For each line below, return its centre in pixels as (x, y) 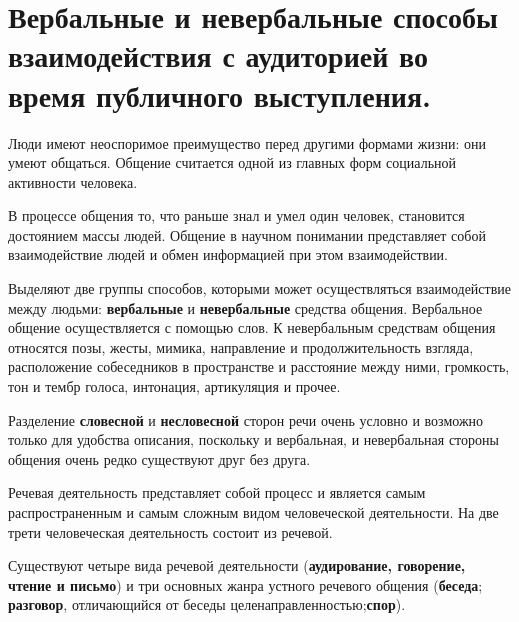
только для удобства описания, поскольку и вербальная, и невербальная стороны (253, 439)
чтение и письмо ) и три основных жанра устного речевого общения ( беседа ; (245, 584)
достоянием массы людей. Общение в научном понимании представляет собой (247, 234)
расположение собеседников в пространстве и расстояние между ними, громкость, (259, 366)
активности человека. (73, 181)
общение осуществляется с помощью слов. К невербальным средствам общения (252, 327)
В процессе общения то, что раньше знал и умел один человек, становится (236, 215)
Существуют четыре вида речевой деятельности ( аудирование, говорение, (237, 565)
